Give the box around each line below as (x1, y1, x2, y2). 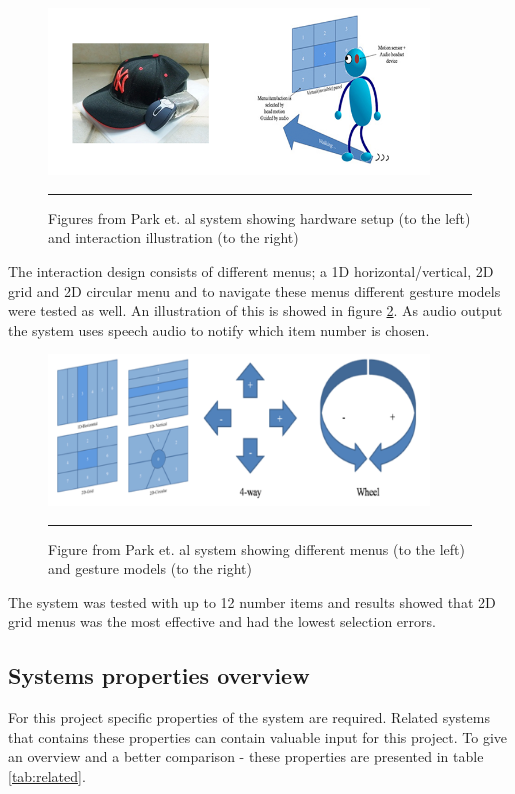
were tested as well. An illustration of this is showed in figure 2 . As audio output (8, 300, 503, 321)
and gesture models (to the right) (48, 558, 253, 579)
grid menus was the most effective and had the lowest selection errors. (8, 611, 436, 632)
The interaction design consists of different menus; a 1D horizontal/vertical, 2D (8, 261, 494, 282)
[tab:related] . (8, 766, 86, 786)
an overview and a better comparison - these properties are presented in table (8, 746, 484, 767)
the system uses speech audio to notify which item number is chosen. (8, 319, 430, 340)
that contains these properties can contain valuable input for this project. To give (8, 726, 508, 747)
